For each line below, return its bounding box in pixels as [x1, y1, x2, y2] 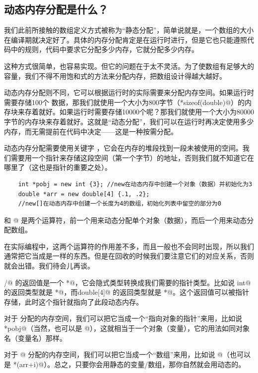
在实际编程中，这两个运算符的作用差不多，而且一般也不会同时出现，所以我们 [4, 241, 254, 251]
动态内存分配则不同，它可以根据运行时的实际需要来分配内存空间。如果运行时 [4, 87, 254, 98]
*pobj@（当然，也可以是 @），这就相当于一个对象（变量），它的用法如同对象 [4, 323, 250, 333]
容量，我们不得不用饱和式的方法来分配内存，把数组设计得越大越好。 [4, 70, 226, 81]
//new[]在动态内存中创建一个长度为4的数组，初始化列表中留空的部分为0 [18, 200, 221, 208]
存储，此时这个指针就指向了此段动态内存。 [4, 296, 143, 307]
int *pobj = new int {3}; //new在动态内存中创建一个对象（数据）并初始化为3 [18, 180, 253, 188]
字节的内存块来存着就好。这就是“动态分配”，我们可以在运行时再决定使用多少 [4, 116, 254, 126]
